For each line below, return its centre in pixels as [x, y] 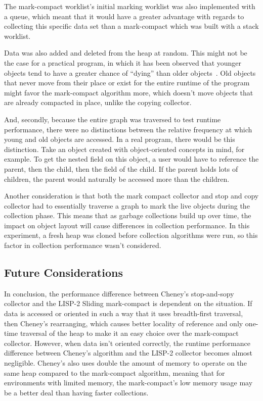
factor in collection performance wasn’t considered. [83, 245]
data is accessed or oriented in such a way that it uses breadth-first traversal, [124, 313]
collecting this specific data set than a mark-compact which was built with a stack [131, 26]
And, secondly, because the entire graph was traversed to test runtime [113, 119]
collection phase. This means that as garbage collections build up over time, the [128, 215]
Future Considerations [63, 272]
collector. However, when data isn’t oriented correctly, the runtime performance [127, 343]
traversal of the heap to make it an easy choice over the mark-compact [129, 333]
